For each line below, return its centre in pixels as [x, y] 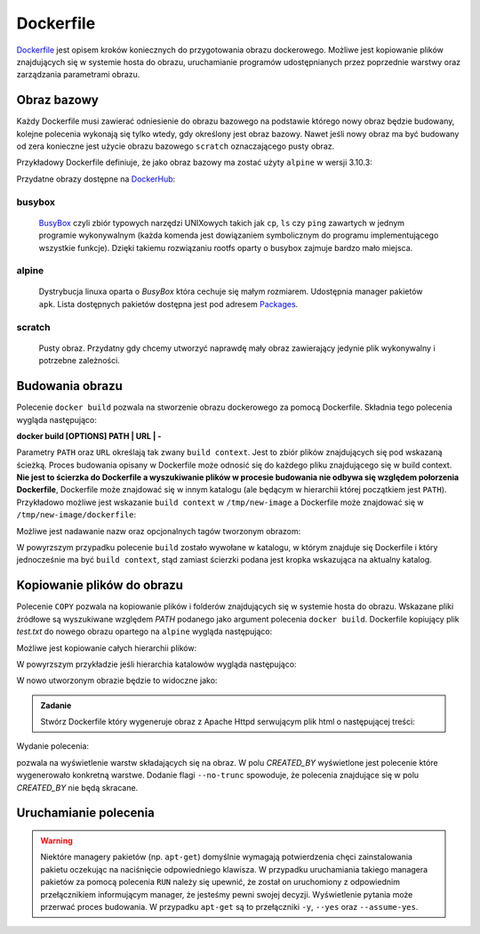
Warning [56, 841]
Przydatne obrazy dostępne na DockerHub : [96, 179]
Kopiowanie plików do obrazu [100, 585]
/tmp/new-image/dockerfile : [76, 515]
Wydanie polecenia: [52, 746]
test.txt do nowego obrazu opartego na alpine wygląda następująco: [144, 631]
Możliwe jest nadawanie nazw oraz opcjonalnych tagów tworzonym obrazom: [159, 531]
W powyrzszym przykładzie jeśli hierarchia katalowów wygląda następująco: [156, 664]
